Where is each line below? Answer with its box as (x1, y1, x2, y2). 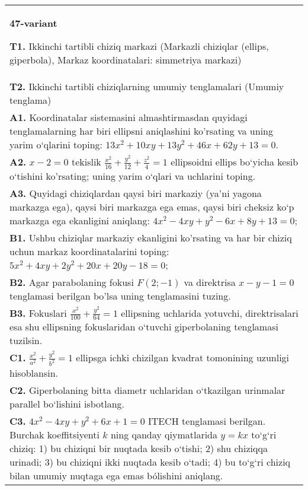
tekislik (71, 155, 101, 168)
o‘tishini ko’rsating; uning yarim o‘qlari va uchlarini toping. (9, 168, 256, 183)
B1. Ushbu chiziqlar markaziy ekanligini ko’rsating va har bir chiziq (9, 230, 292, 244)
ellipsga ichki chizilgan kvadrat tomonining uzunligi (76, 351, 290, 365)
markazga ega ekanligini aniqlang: (9, 213, 150, 227)
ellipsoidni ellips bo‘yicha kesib (171, 155, 299, 168)
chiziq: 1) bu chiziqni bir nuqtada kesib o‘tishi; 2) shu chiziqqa (9, 441, 268, 456)
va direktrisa (184, 275, 236, 289)
